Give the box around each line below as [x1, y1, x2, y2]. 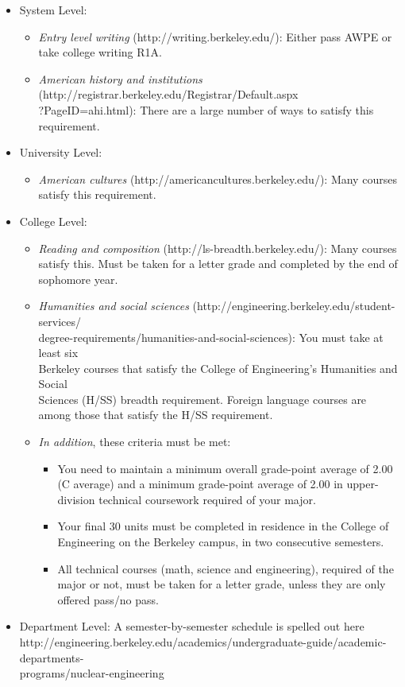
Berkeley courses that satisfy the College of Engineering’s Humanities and [38, 359, 398, 376]
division [57, 491, 95, 507]
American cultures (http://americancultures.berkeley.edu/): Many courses [38, 170, 397, 187]
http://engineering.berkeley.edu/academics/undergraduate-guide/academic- [19, 634, 387, 650]
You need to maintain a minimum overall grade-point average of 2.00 [57, 460, 393, 476]
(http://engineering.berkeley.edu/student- [192, 297, 395, 314]
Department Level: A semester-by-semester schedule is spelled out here [19, 618, 364, 635]
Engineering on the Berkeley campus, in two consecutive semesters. [57, 534, 384, 550]
